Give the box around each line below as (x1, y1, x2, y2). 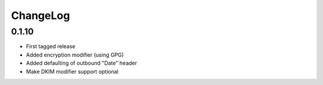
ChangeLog (11, 9, 70, 22)
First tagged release (26, 43, 76, 50)
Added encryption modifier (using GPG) (26, 51, 124, 58)
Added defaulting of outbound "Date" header (26, 59, 138, 67)
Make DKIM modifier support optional (26, 68, 119, 75)
